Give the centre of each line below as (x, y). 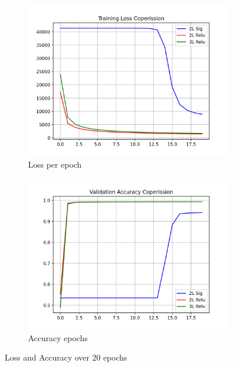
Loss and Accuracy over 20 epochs (66, 357)
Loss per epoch (55, 164)
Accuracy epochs (58, 337)
